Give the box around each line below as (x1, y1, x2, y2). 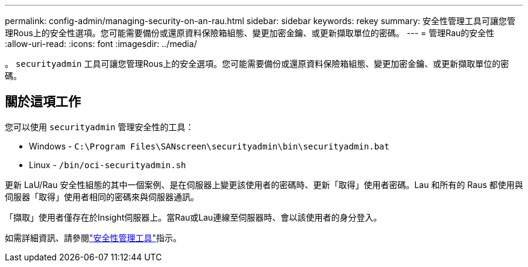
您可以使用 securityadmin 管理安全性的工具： (5, 121, 194, 132)
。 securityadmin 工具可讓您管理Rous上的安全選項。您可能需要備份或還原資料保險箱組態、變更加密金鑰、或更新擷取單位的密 (5, 58, 509, 69)
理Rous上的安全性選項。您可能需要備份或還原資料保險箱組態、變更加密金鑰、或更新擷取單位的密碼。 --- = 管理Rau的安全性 (5, 28, 495, 38)
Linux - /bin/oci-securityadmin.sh (29, 159, 186, 170)
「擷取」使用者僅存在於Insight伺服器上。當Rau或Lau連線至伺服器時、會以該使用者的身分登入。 (5, 212, 382, 222)
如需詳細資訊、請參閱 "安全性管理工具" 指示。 (5, 232, 182, 243)
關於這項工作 (5, 94, 81, 110)
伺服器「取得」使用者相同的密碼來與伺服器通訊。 (5, 191, 199, 202)
